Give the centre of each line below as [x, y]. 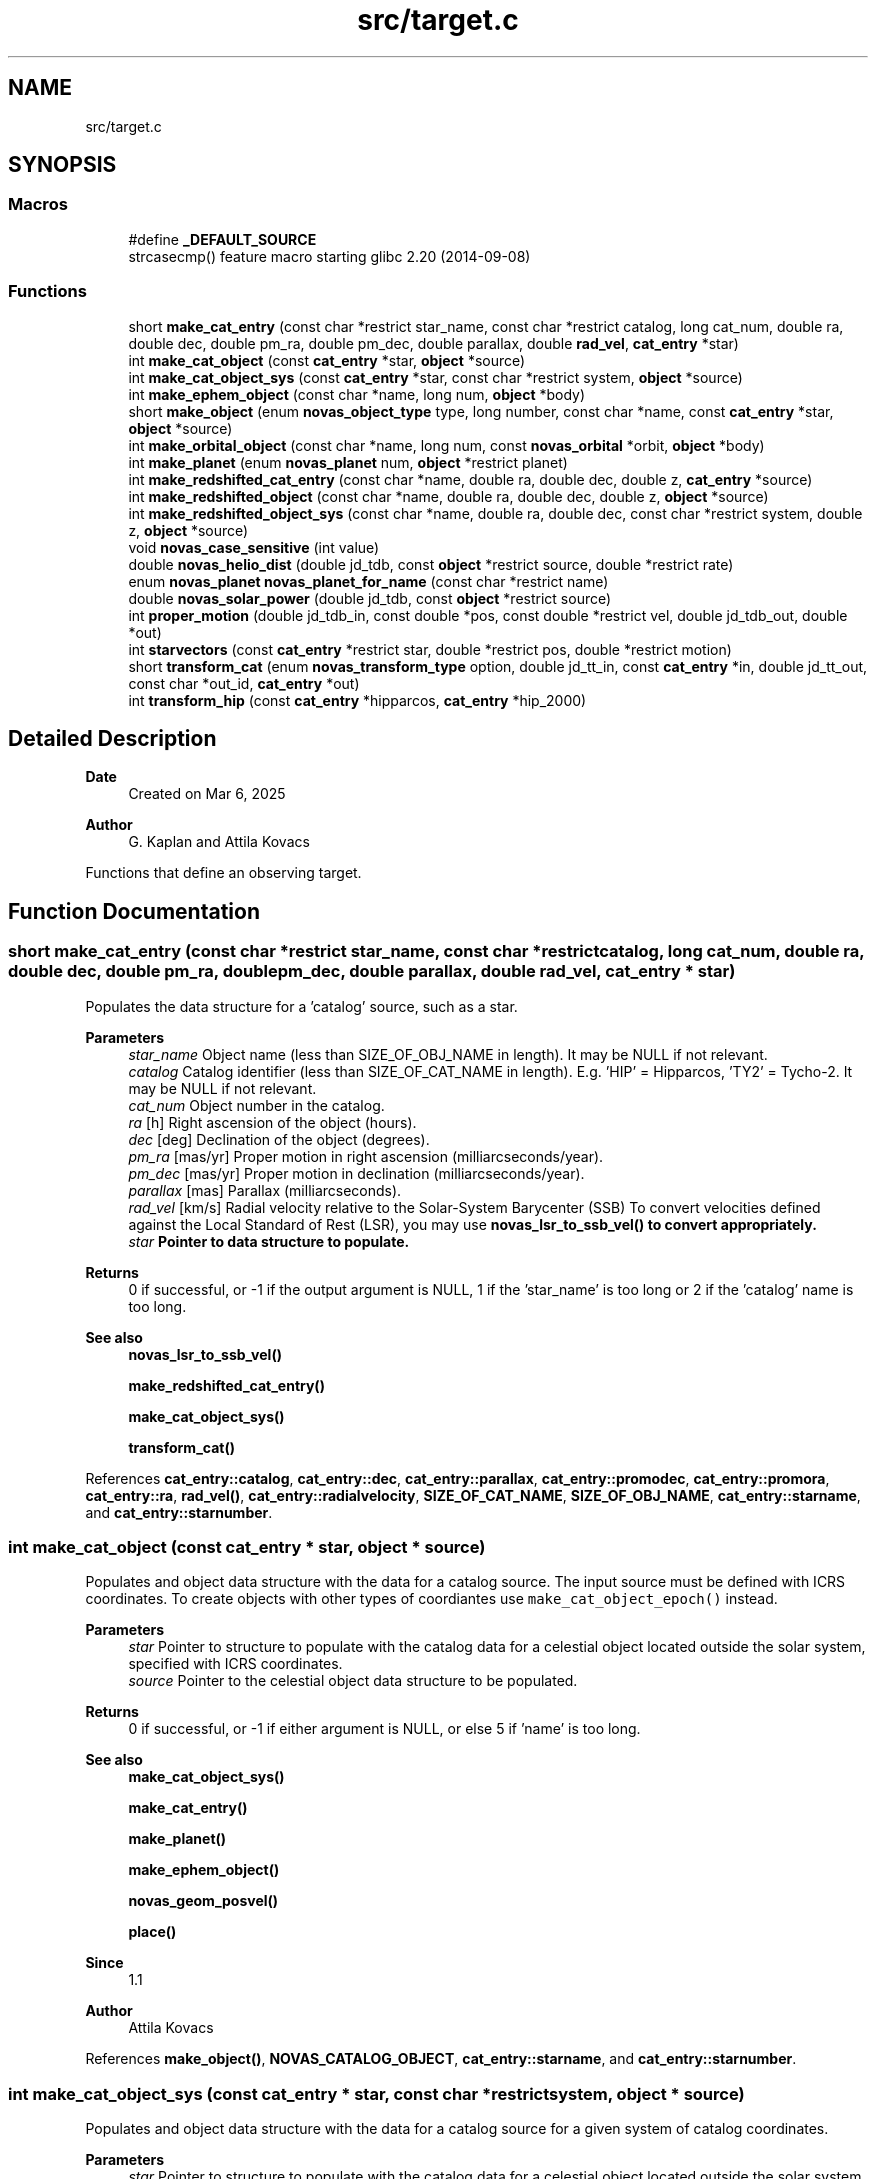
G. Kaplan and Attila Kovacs [219, 842]
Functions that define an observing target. [223, 873]
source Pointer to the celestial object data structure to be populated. [353, 1681]
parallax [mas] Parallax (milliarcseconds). [265, 1190]
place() [152, 1932]
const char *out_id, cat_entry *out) [244, 683]
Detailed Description [112, 738]
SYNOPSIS [62, 165]
